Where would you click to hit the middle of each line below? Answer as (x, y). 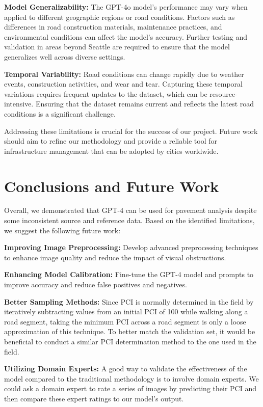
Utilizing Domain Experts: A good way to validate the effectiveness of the (126, 369)
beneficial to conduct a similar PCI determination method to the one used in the (130, 341)
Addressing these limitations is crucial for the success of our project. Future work (131, 131)
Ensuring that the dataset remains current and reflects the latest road (145, 104)
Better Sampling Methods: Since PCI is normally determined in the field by (129, 301)
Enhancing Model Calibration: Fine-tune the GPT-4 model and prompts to (129, 274)
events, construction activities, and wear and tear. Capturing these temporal (123, 84)
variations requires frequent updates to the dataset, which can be (106, 93)
